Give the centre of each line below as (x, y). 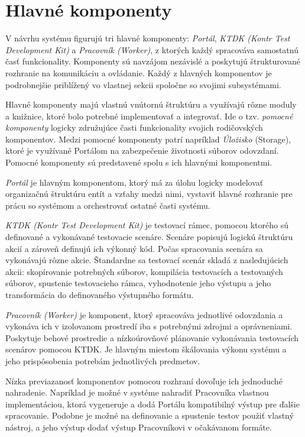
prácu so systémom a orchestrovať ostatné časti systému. (108, 205)
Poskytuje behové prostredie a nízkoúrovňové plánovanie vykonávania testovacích (152, 337)
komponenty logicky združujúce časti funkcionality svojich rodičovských (134, 127)
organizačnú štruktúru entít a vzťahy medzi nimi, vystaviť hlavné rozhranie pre (149, 194)
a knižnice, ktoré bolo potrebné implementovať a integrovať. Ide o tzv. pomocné (149, 116)
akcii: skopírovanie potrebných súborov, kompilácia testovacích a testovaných (144, 271)
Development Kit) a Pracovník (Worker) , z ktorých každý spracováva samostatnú (152, 49)
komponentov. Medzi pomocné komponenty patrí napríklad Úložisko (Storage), (148, 139)
